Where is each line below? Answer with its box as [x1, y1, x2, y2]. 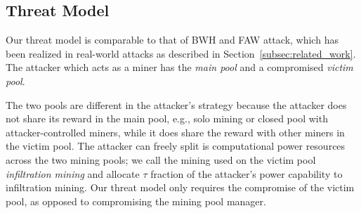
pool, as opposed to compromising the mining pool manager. [6, 193, 266, 208]
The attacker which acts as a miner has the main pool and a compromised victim [6, 60, 353, 75]
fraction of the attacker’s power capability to [150, 166, 343, 181]
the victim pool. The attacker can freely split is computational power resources [6, 138, 346, 153]
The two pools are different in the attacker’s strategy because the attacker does [6, 97, 347, 112]
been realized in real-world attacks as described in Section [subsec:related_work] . [6, 46, 356, 60]
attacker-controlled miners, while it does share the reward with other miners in [6, 124, 345, 139]
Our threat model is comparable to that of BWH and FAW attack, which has [6, 32, 339, 47]
